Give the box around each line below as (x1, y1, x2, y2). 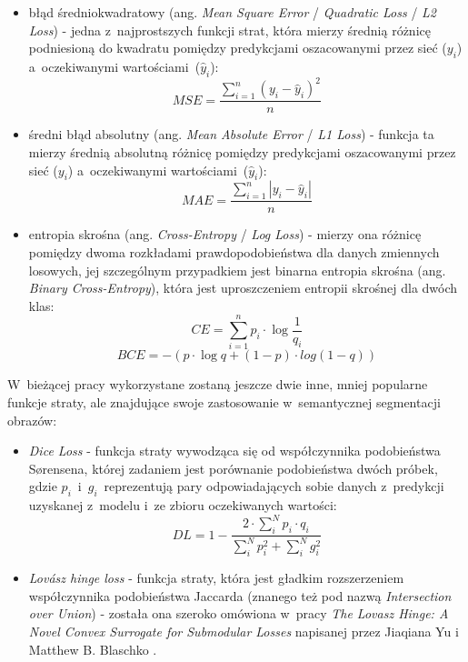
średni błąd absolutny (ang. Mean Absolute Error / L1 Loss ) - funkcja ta (28, 125, 434, 144)
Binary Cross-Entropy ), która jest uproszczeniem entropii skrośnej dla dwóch (28, 278, 458, 297)
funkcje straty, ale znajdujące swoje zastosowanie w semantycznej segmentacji (7, 393, 441, 412)
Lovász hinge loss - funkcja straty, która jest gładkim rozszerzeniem (28, 568, 404, 587)
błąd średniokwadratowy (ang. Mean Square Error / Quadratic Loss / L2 (28, 3, 436, 21)
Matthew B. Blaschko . (28, 639, 157, 658)
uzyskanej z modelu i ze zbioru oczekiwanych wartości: (28, 496, 337, 515)
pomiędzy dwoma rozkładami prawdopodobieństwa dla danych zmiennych (28, 242, 440, 261)
